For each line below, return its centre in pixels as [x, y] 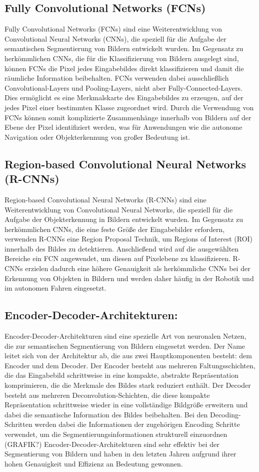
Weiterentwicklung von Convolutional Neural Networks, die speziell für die [119, 209]
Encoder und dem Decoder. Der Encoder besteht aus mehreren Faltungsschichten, [130, 365]
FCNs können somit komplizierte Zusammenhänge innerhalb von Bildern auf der [128, 117]
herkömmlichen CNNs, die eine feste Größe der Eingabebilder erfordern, [115, 229]
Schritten [18, 424]
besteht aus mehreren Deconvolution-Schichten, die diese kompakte [107, 395]
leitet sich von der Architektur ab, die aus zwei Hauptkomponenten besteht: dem [128, 356]
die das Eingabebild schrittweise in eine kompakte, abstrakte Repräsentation [121, 375]
